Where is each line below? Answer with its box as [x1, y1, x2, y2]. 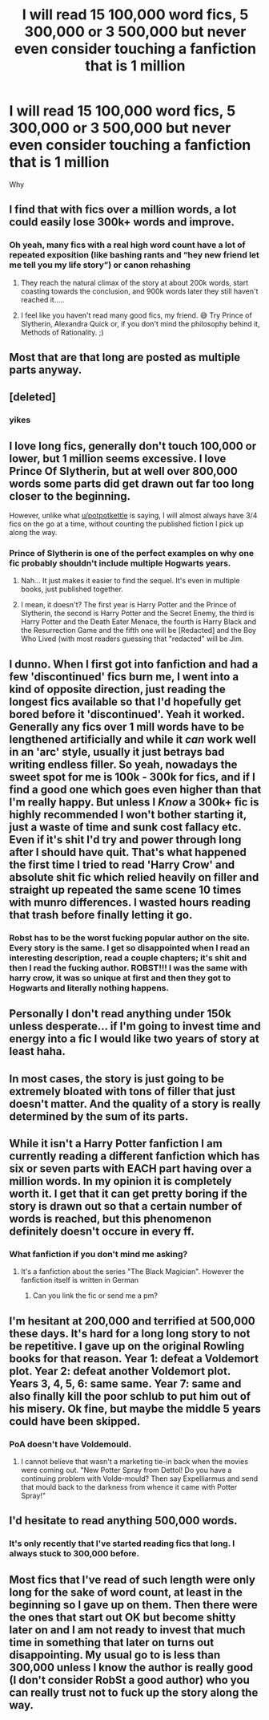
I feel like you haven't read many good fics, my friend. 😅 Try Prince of [20, 310, 253, 320]
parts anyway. [9, 363, 82, 377]
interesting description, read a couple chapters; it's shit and [9, 952, 247, 963]
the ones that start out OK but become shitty [9, 1610, 236, 1624]
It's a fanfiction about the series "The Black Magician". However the [20, 1267, 245, 1276]
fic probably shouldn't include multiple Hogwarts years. [9, 558, 231, 569]
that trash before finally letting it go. [9, 908, 193, 922]
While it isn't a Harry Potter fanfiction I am [9, 1137, 223, 1150]
